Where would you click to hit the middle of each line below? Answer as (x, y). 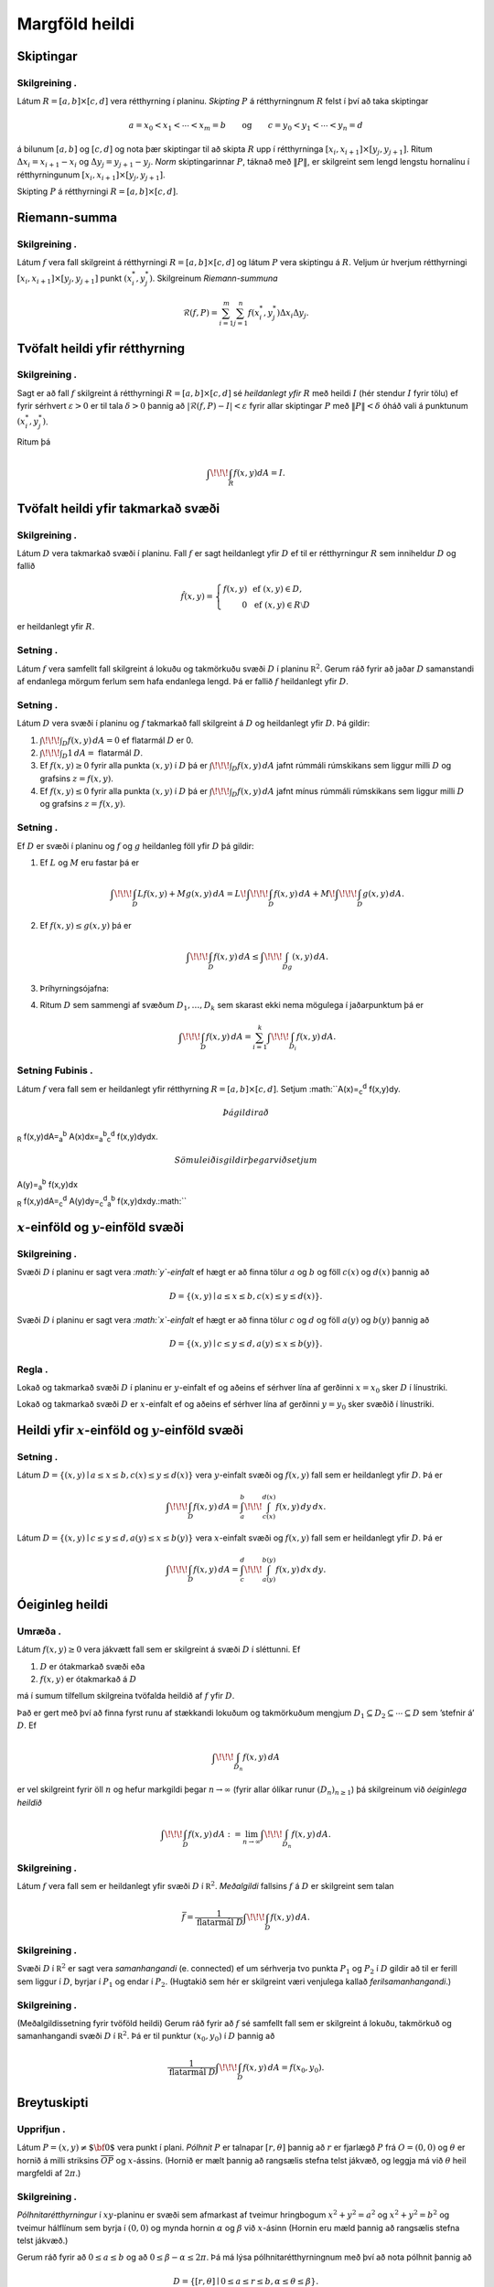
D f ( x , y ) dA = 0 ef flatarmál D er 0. (128, 741)
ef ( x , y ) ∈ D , (277, 589)
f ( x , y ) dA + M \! (304, 894)
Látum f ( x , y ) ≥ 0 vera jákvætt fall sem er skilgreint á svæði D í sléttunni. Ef (159, 1649)
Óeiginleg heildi (63, 1604)
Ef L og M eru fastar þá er (90, 863)
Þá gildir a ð (246, 1112)
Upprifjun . (41, 2129)
